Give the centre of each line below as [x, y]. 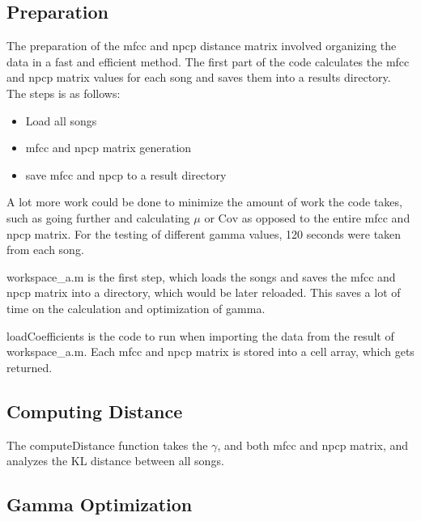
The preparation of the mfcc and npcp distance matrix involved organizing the [202, 46]
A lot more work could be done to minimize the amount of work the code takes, [204, 202]
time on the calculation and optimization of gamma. [136, 308]
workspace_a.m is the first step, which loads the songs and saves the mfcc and [201, 276]
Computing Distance [95, 411]
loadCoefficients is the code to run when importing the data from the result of [200, 335]
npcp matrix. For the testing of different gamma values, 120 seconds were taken [204, 233]
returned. [30, 367]
